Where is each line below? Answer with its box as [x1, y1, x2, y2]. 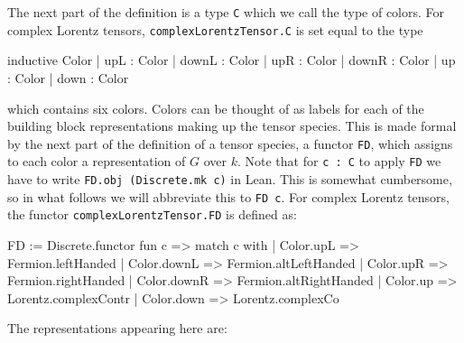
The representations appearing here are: [7, 319, 227, 338]
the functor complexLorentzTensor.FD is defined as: [7, 205, 297, 224]
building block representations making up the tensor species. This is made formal [7, 116, 457, 135]
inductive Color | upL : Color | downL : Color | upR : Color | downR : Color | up [7, 51, 456, 70]
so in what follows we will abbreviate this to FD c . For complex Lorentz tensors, [7, 187, 450, 206]
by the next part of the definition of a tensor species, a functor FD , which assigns [7, 134, 453, 153]
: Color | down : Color [7, 68, 129, 87]
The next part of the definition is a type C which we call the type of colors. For [7, 3, 445, 21]
